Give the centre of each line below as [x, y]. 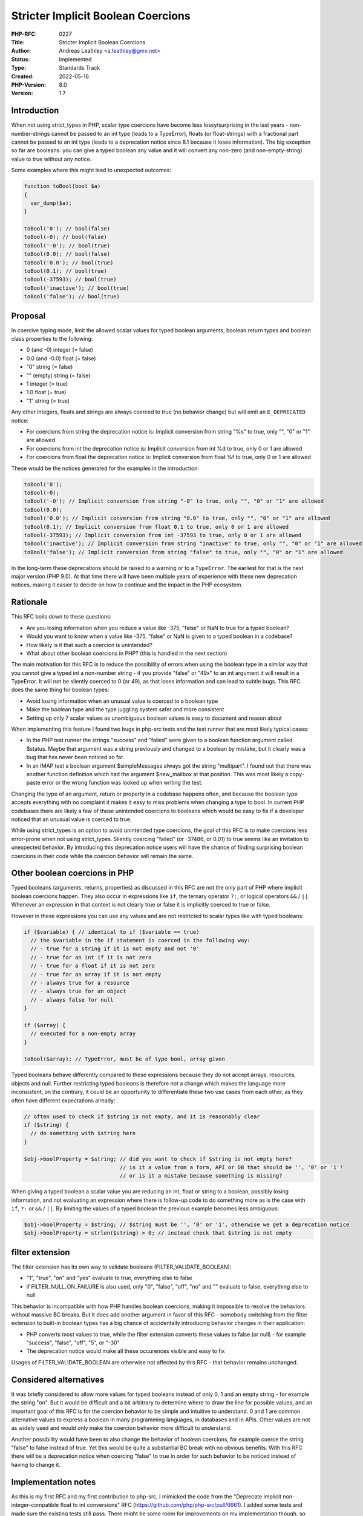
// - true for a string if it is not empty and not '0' [115, 949]
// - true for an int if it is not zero [91, 957]
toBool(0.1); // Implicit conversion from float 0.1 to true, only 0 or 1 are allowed [156, 527]
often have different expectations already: [63, 1100]
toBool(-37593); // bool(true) [70, 280]
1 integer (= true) [47, 384]
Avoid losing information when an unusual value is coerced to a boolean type [122, 701]
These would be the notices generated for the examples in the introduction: [105, 468]
